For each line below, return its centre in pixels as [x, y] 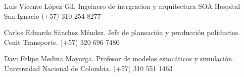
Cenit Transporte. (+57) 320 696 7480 [62, 42]
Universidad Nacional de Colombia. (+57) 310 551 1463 [88, 68]
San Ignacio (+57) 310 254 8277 [52, 16]
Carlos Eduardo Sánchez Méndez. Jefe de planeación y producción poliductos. [122, 32]
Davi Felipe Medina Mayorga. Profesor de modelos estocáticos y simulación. [119, 58]
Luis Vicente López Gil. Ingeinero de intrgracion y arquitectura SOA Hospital [122, 6]
